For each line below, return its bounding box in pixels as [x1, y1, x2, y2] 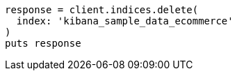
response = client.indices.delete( [5, 4, 199, 15]
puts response [5, 38, 81, 49]
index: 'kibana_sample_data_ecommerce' [16, 15, 234, 26]
